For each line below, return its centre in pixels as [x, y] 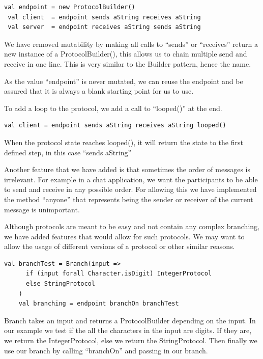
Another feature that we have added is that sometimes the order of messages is [127, 169]
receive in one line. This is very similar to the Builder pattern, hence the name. [128, 63]
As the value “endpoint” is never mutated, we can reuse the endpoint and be [124, 81]
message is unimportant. [42, 209]
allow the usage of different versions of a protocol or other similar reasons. [120, 246]
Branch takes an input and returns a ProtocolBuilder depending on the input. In [130, 320]
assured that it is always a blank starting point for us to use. [99, 91]
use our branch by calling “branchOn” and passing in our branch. [106, 350]
